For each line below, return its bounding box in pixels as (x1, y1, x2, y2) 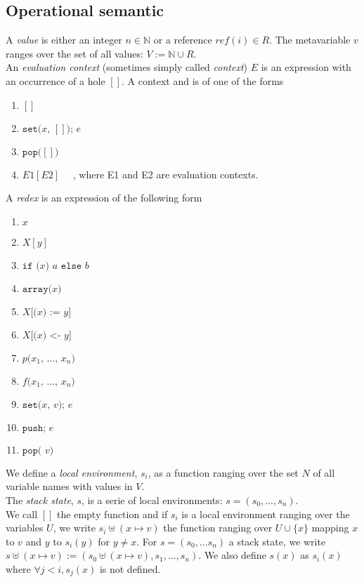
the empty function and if (57, 506, 168, 521)
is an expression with (261, 60, 351, 74)
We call (6, 506, 38, 521)
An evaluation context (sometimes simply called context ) (6, 60, 247, 74)
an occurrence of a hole (6, 73, 105, 88)
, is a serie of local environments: (81, 492, 223, 507)
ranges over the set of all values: (6, 46, 143, 60)
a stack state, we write (228, 534, 326, 548)
